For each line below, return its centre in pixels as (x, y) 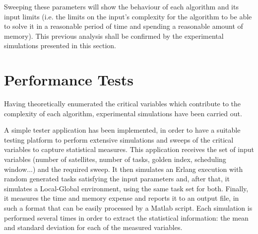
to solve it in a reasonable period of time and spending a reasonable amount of (124, 26)
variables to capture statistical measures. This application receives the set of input (129, 149)
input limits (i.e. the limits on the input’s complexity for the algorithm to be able (128, 16)
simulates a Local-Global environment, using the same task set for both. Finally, (126, 188)
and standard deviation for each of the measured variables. (93, 227)
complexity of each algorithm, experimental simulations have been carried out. (123, 113)
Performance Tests (69, 80)
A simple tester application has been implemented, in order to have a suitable (122, 130)
